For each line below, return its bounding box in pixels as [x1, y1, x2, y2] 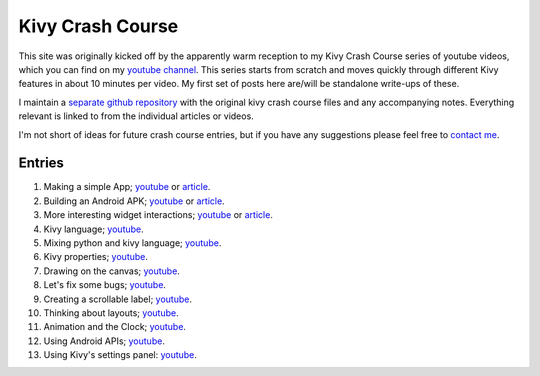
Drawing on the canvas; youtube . [43, 265, 180, 277]
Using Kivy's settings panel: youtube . [43, 349, 197, 361]
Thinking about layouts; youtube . [43, 306, 179, 319]
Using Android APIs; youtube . [43, 335, 165, 347]
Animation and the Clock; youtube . [43, 321, 187, 333]
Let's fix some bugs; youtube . [43, 279, 167, 291]
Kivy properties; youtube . [43, 251, 149, 263]
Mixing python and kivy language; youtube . [43, 236, 222, 249]
